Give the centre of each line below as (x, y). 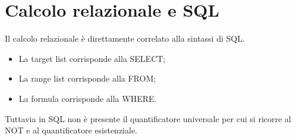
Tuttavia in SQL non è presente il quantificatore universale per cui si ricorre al (148, 118)
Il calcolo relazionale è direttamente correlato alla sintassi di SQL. (125, 38)
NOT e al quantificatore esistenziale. (71, 130)
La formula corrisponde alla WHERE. (88, 98)
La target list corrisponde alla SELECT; (92, 58)
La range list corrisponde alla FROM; (87, 78)
